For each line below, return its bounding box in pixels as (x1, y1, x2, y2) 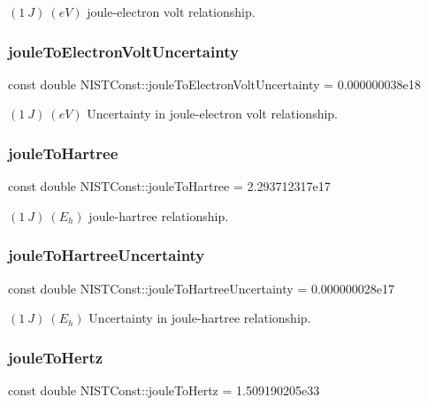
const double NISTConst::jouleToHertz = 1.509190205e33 (8, 381, 320, 400)
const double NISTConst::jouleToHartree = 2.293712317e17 (8, 177, 331, 195)
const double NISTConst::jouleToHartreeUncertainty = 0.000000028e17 (8, 279, 395, 297)
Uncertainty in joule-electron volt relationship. (87, 104, 338, 123)
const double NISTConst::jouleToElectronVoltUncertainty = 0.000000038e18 (8, 74, 421, 93)
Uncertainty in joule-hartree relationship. (88, 309, 311, 327)
